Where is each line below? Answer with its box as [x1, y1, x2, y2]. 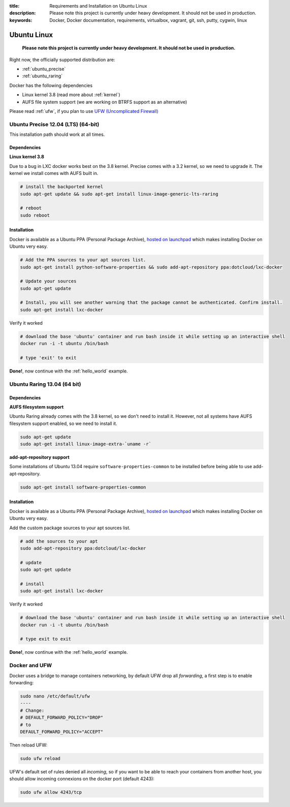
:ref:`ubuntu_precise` [22, 66, 66, 72]
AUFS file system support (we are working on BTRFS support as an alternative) [22, 99, 187, 105]
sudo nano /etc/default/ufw [20, 693, 90, 699]
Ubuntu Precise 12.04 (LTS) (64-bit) [9, 121, 100, 128]
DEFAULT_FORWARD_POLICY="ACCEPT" [20, 729, 104, 735]
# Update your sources [20, 278, 77, 284]
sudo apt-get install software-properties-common [20, 484, 146, 490]
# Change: [20, 707, 45, 713]
